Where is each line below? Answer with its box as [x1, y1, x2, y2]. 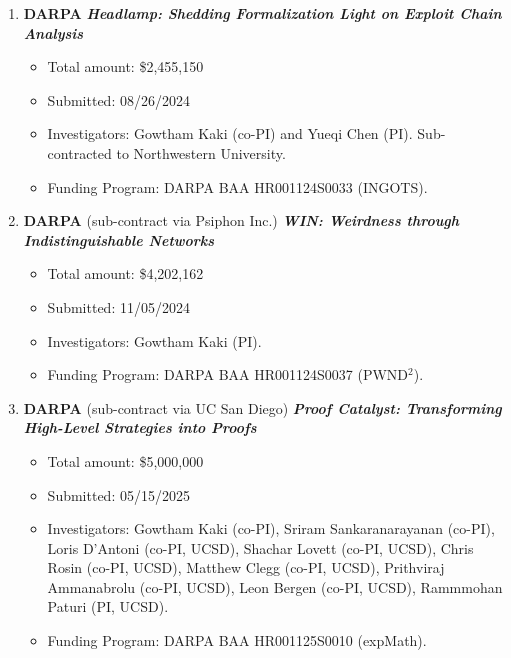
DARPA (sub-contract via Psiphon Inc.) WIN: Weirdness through [23, 210, 460, 231]
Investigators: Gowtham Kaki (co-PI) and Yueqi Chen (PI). [47, 123, 413, 144]
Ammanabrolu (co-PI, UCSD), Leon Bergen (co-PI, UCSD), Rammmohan [47, 576, 503, 597]
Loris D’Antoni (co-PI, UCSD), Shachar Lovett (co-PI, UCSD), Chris [47, 537, 474, 558]
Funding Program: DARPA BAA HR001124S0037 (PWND [47, 364, 409, 385]
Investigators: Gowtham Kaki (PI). [47, 330, 262, 351]
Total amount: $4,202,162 [47, 263, 204, 284]
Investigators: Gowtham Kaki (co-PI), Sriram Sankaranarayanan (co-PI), [47, 518, 495, 539]
